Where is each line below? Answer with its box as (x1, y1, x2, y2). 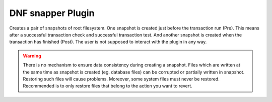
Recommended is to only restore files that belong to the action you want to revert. (23, 83, 192, 89)
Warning (23, 52, 41, 58)
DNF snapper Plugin (9, 7, 95, 18)
